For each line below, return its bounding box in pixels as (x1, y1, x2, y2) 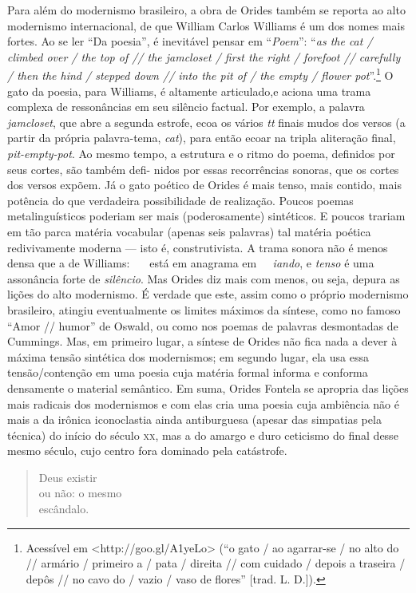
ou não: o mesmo (38, 484, 122, 501)
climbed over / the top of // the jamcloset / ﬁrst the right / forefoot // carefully (7, 48, 401, 65)
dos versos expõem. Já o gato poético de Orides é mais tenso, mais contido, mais (7, 176, 402, 193)
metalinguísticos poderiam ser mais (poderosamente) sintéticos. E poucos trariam (7, 208, 406, 224)
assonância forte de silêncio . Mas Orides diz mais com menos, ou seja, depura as (7, 270, 400, 287)
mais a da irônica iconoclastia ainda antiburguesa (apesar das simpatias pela (7, 411, 382, 428)
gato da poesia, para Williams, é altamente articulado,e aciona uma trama (7, 82, 371, 99)
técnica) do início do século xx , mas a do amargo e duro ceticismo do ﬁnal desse (7, 426, 398, 443)
